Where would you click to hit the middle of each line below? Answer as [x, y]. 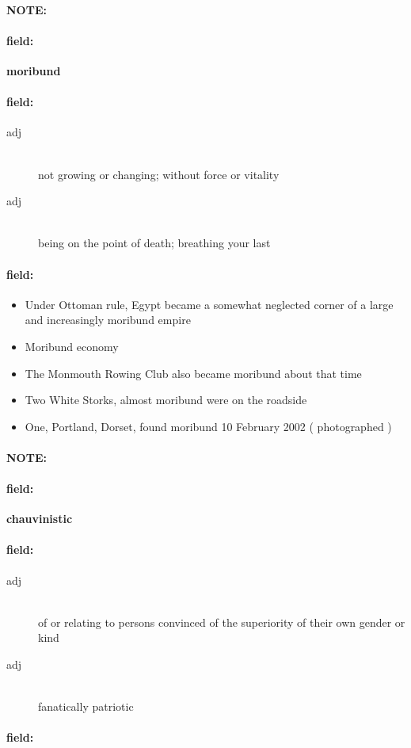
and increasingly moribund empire [108, 320]
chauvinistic [40, 519]
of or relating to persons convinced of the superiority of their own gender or [222, 622]
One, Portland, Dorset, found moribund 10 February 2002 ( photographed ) [208, 426]
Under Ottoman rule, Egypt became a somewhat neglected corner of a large [209, 304]
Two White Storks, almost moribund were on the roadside [166, 400]
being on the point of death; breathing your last [154, 243]
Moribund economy [72, 346]
